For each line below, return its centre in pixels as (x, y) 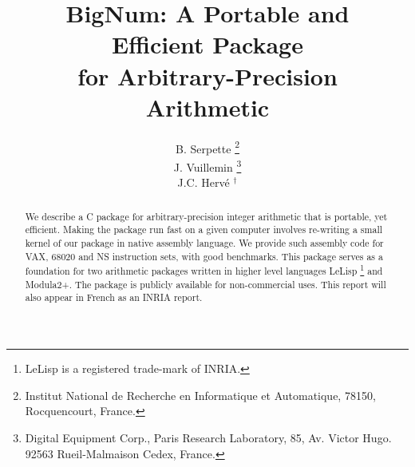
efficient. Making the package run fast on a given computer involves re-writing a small (204, 230)
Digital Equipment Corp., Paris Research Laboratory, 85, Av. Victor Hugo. (208, 437)
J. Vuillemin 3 (207, 165)
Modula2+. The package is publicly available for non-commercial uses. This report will (206, 284)
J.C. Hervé (204, 182)
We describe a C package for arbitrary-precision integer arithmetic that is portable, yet (206, 216)
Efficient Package (207, 44)
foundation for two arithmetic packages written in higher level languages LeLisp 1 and (204, 270)
